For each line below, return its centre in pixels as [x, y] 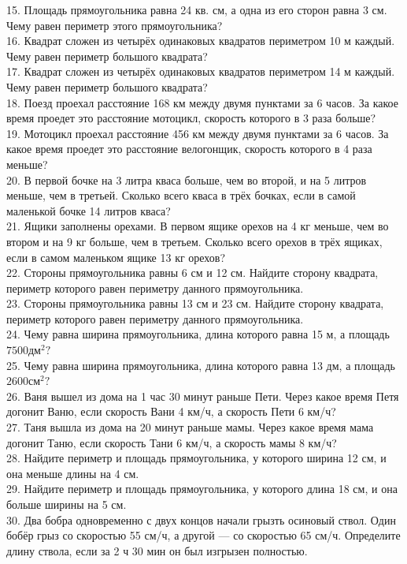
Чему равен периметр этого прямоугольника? [115, 25]
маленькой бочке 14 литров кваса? [89, 210]
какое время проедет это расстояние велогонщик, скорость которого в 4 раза [189, 149]
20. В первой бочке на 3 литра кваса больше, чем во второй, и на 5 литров [187, 179]
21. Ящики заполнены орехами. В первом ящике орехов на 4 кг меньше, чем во [198, 226]
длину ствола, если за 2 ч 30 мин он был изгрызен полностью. [157, 550]
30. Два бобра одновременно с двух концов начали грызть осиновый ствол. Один [201, 519]
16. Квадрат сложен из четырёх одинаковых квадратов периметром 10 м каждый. [201, 41]
